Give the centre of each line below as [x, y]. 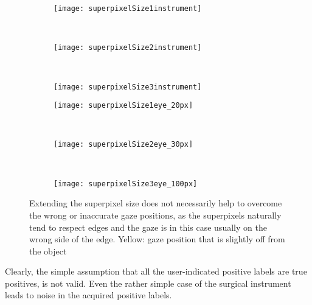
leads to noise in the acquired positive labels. [88, 295]
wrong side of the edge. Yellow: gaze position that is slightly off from [157, 239]
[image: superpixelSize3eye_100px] [126, 184]
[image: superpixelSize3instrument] [128, 87]
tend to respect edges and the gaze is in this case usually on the [148, 227]
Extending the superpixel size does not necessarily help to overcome [156, 203]
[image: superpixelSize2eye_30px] [123, 145]
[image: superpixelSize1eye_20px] [123, 106]
